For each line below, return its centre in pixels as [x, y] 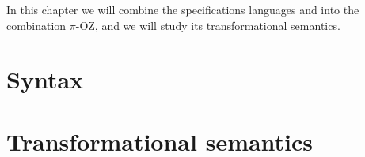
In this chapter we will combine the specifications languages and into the [183, 9]
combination [36, 25]
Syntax [45, 79]
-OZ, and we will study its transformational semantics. [208, 25]
